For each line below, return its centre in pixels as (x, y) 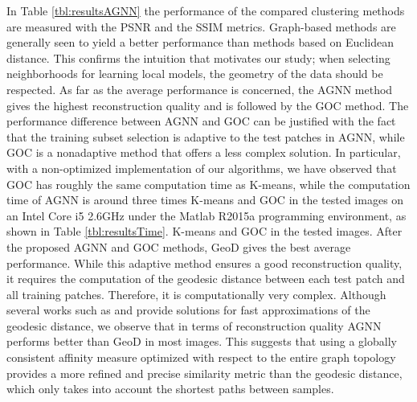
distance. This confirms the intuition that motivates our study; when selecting (198, 57)
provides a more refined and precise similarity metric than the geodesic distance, (204, 373)
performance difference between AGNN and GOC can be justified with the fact (201, 121)
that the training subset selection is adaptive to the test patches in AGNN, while (206, 136)
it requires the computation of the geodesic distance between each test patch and (206, 279)
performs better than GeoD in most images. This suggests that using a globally (202, 341)
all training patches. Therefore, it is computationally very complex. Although (196, 294)
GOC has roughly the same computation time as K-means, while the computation (208, 184)
